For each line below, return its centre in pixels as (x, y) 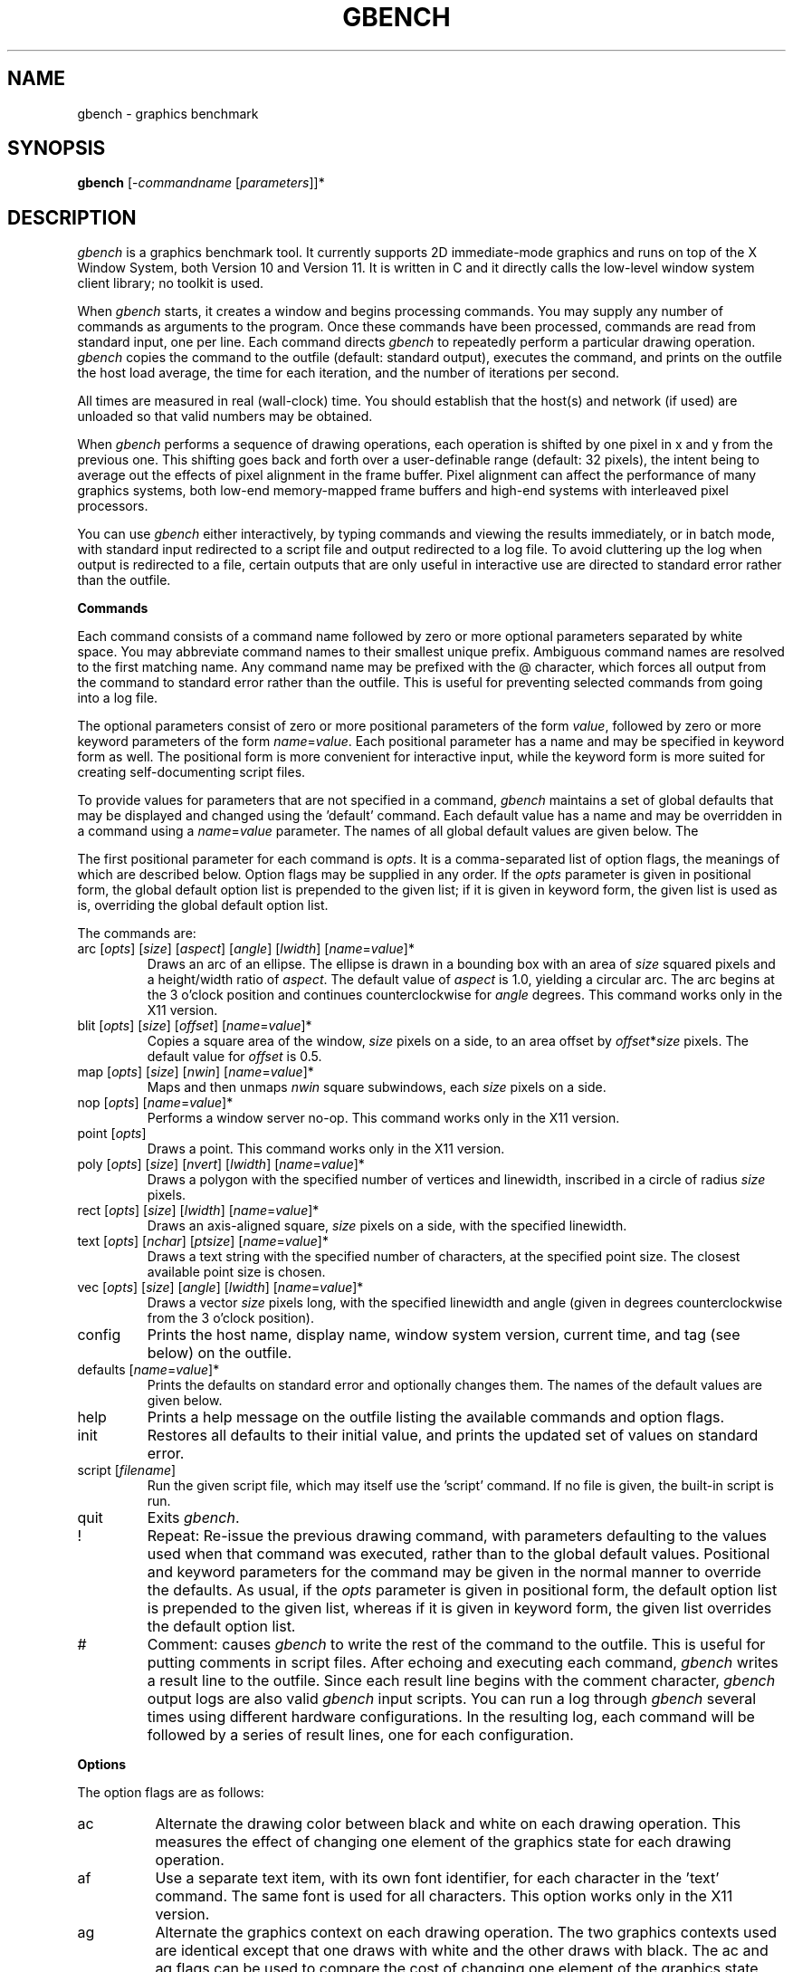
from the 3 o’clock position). (230, 1318)
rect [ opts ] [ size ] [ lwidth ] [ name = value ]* (198, 1211)
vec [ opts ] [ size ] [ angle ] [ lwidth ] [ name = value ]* (220, 1288)
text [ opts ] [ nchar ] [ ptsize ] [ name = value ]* (203, 1241)
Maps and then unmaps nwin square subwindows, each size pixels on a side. (377, 1087)
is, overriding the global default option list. (203, 905)
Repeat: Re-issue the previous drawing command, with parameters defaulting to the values (457, 1536)
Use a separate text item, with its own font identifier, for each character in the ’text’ (437, 1878)
